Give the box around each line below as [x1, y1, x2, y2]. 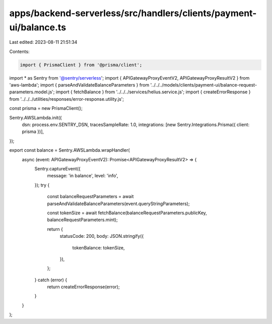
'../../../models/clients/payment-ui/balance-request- [150, 82, 257, 88]
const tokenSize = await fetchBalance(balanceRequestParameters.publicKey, [47, 210, 208, 216]
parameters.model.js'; [9, 89, 55, 95]
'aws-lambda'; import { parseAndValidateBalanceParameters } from [9, 82, 150, 88]
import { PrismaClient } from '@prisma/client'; [20, 62, 143, 68]
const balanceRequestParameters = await [47, 193, 134, 200]
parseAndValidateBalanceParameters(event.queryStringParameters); [47, 201, 190, 207]
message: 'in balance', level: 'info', [47, 173, 118, 179]
